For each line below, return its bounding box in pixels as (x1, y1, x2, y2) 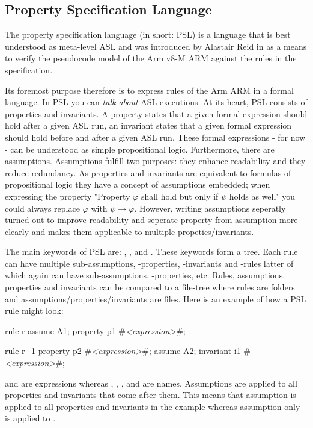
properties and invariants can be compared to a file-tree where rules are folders (5, 281, 295, 293)
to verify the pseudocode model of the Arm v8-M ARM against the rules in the (5, 52, 297, 64)
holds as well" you (229, 189, 296, 202)
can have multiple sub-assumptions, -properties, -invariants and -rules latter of (5, 257, 294, 269)
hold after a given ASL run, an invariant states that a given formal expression (5, 119, 292, 132)
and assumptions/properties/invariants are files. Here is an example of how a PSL (5, 292, 306, 305)
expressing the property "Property (5, 189, 130, 202)
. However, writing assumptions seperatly (134, 201, 286, 214)
